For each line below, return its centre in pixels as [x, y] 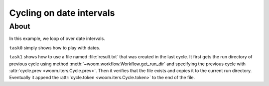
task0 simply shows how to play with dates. [55, 47]
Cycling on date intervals [62, 13]
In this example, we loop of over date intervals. [57, 39]
